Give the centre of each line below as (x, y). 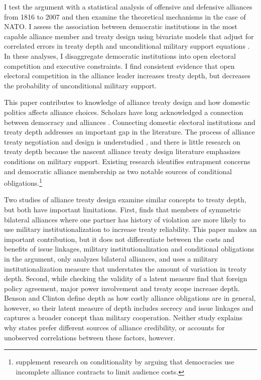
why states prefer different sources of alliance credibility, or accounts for (114, 328)
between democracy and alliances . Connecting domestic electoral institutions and (130, 122)
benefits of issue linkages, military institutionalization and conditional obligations (129, 249)
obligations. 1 (23, 182)
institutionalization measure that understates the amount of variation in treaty (125, 268)
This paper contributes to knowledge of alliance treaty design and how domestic (127, 102)
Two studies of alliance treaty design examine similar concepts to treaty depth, (125, 200)
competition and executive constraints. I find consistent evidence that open (119, 66)
